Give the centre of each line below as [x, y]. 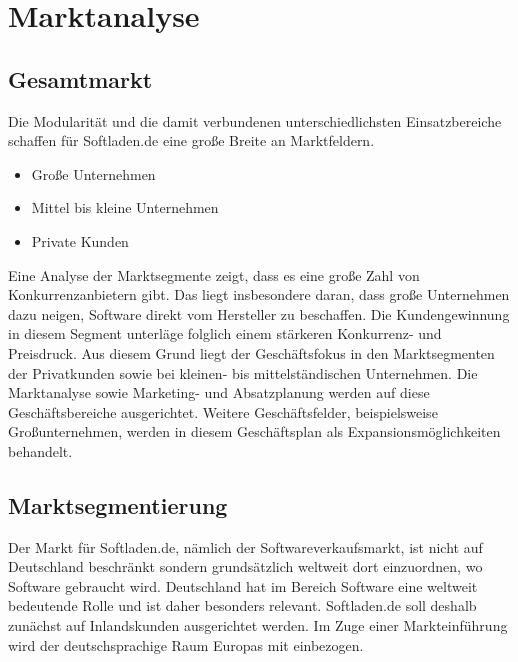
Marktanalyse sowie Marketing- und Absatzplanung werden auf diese [219, 392]
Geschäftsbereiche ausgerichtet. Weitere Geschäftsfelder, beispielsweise [223, 411]
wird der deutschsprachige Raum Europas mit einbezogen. [186, 644]
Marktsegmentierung [118, 504]
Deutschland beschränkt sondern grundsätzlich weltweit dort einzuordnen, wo [245, 566]
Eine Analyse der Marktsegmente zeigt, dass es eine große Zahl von [214, 274]
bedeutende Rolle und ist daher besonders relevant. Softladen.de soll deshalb [242, 605]
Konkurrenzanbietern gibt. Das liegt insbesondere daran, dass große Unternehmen [259, 294]
